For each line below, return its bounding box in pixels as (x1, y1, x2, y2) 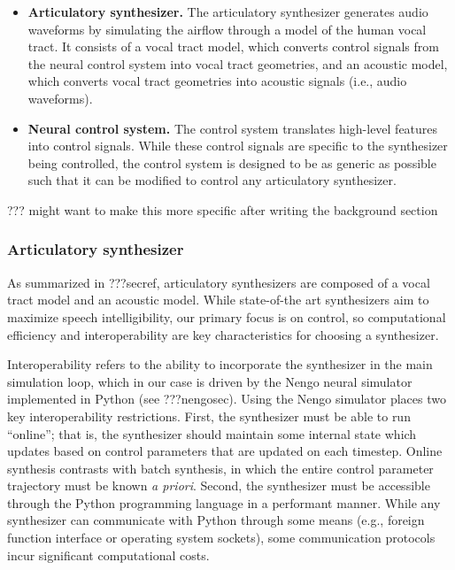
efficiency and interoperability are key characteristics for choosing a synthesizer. (7, 325, 439, 343)
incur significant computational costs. (7, 545, 210, 564)
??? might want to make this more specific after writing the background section (7, 200, 438, 219)
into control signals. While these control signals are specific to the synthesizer (27, 136, 448, 155)
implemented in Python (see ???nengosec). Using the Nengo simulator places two (7, 389, 447, 408)
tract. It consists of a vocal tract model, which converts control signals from (27, 37, 439, 56)
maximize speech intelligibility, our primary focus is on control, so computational (7, 307, 446, 326)
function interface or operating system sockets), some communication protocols (7, 528, 436, 547)
